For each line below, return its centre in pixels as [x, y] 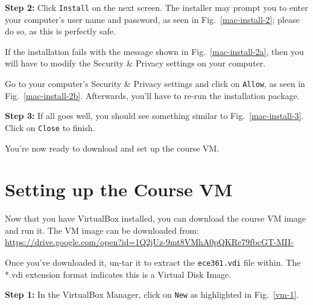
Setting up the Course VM [119, 189]
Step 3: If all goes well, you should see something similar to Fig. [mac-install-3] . [154, 116]
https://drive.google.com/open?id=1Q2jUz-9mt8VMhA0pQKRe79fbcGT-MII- [149, 242]
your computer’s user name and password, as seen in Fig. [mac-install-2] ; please [152, 19]
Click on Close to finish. [50, 127]
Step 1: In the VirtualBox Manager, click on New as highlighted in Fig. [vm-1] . [152, 294]
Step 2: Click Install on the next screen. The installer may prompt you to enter [156, 7]
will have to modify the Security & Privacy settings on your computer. [135, 63]
